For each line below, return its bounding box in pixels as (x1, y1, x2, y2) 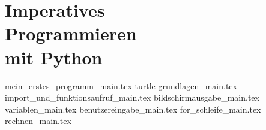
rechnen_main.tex (5, 114, 71, 127)
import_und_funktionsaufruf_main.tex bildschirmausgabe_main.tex (5, 91, 259, 104)
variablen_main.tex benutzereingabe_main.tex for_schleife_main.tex (5, 102, 261, 115)
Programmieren (5, 21, 137, 46)
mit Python (5, 44, 103, 69)
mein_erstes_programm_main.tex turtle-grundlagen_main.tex (5, 79, 237, 92)
